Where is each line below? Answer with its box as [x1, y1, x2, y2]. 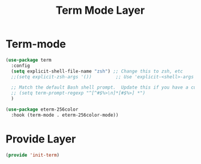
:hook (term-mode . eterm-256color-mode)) [11, 112, 119, 118]
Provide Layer [5, 132, 76, 145]
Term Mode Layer [55, 4, 145, 17]
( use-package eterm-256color [5, 107, 79, 113]
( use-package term [5, 57, 52, 63]
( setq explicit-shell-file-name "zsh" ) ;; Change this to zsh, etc [11, 68, 184, 74]
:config [11, 62, 31, 69]
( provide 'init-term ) [5, 152, 60, 158]
